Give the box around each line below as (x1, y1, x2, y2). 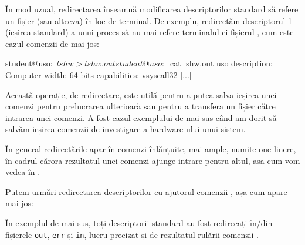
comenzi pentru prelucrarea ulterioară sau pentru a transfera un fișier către (5, 100, 276, 112)
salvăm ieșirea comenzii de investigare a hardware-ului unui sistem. (5, 123, 246, 135)
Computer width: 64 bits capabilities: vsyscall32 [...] (5, 68, 192, 80)
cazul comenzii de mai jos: (5, 37, 99, 49)
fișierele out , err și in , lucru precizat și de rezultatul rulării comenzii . (5, 228, 259, 240)
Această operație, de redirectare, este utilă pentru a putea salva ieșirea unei (5, 88, 277, 100)
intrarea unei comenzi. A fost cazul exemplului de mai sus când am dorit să (5, 111, 277, 123)
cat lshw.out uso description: (170, 57, 273, 69)
